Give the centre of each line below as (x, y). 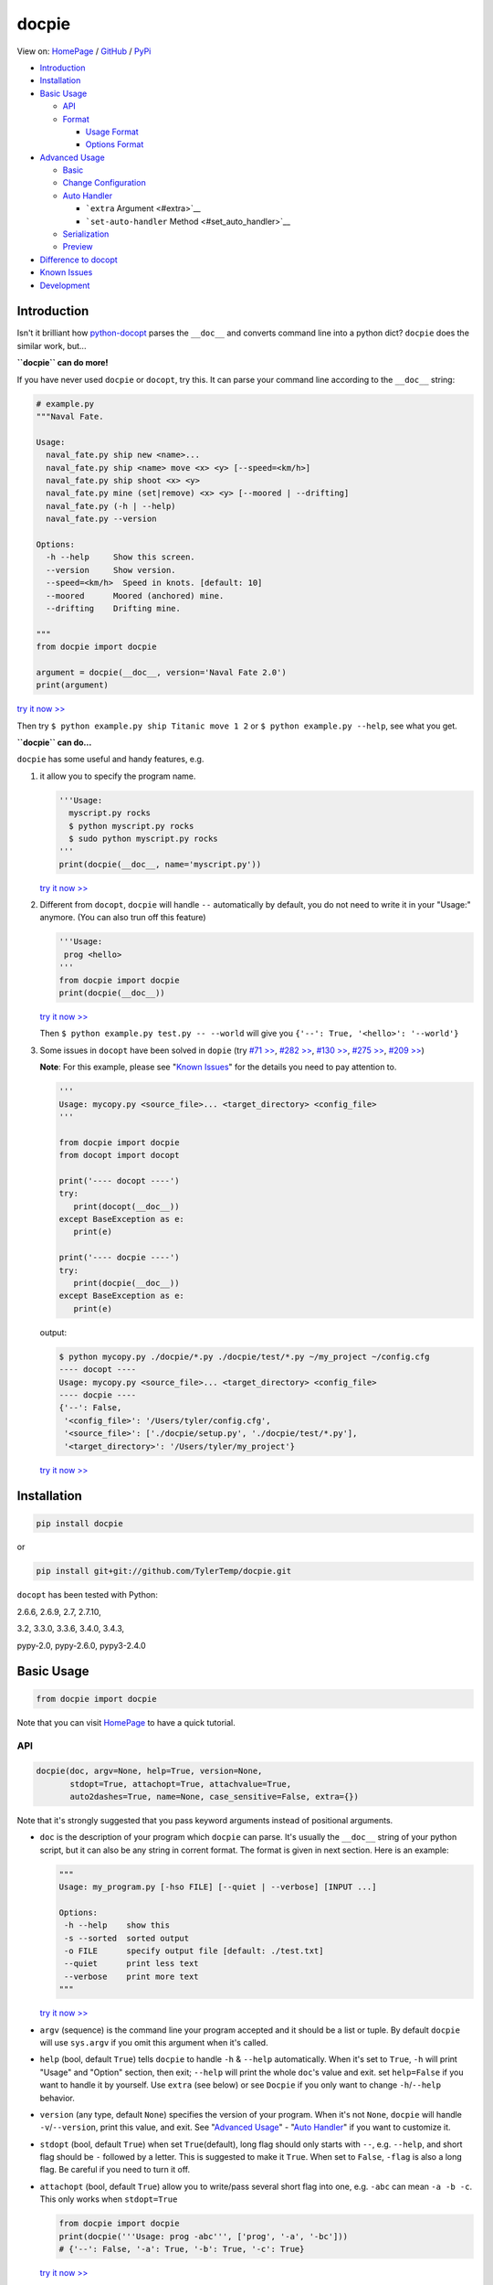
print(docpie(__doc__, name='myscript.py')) (160, 864)
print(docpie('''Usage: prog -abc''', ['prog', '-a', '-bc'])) (204, 2236)
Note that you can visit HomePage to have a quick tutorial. (126, 1722)
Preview (78, 247)
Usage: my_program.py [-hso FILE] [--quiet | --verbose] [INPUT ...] (218, 1887)
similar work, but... (52, 345)
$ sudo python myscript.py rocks (143, 838)
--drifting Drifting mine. (114, 608)
